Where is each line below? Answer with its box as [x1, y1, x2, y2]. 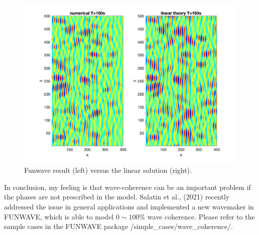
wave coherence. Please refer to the [147, 211, 255, 221]
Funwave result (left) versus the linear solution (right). [24, 165, 192, 175]
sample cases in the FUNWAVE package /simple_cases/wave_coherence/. [4, 221, 233, 231]
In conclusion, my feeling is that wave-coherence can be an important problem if [4, 181, 251, 192]
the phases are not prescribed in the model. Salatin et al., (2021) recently [4, 191, 230, 202]
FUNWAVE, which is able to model [4, 211, 114, 221]
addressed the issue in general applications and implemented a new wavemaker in [4, 201, 254, 211]
